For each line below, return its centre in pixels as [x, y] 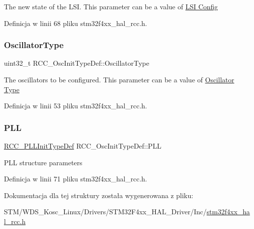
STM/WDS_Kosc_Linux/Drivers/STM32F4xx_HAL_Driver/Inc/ [105, 212]
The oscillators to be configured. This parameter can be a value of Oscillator [119, 79]
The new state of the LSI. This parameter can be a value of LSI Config [111, 6]
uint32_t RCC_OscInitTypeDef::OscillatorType [77, 63]
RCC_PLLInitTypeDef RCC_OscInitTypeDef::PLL [83, 146]
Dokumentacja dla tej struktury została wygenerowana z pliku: [99, 195]
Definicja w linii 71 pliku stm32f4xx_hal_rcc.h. [76, 179]
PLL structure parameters [43, 162]
